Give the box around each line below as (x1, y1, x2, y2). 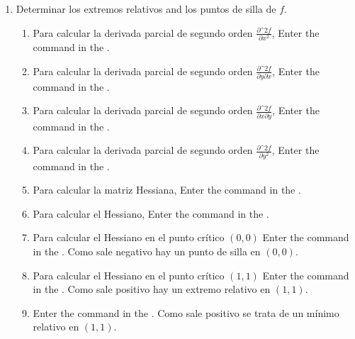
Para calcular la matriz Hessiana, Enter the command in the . (33, 182, 301, 197)
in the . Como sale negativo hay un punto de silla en (33, 244, 261, 258)
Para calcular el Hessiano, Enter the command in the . (33, 206, 269, 221)
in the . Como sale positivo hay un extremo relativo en (33, 282, 271, 296)
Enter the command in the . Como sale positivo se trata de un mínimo (33, 305, 339, 320)
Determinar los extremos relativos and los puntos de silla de (16, 1, 276, 16)
